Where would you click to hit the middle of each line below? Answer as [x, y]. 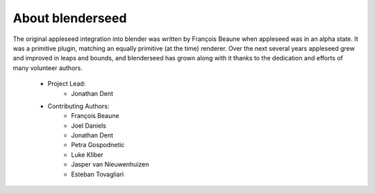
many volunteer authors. [48, 68]
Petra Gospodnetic [98, 145]
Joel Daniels [89, 126]
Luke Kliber [87, 154]
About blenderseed [70, 18]
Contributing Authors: [78, 106]
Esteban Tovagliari [98, 174]
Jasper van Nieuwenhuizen [110, 165]
